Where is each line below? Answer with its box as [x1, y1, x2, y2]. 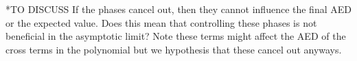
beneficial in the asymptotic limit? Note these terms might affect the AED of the [5, 29, 346, 43]
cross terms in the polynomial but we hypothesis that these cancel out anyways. [5, 42, 342, 56]
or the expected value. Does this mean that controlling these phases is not [5, 15, 317, 29]
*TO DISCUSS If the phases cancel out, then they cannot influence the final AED [5, 2, 352, 16]
